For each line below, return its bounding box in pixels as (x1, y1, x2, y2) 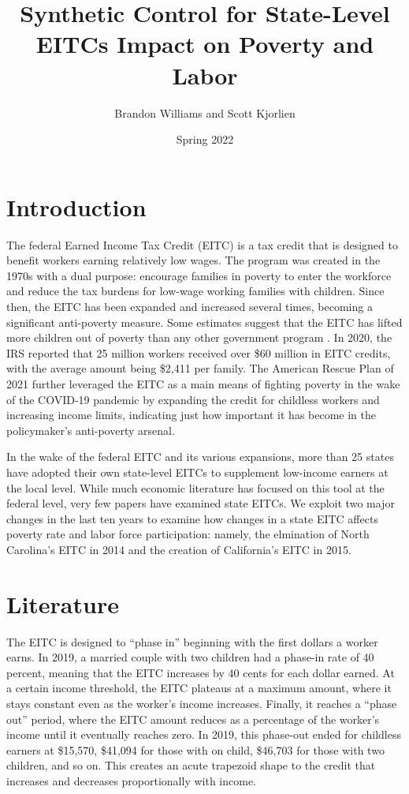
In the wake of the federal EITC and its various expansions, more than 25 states (6, 448, 394, 465)
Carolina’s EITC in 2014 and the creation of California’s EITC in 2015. (6, 541, 351, 557)
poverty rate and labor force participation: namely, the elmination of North (6, 526, 370, 542)
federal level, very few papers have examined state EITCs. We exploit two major (6, 495, 395, 511)
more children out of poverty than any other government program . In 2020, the (6, 329, 392, 346)
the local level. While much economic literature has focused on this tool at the (6, 479, 385, 496)
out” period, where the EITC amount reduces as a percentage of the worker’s (6, 710, 380, 727)
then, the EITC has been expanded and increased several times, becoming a (6, 298, 373, 314)
